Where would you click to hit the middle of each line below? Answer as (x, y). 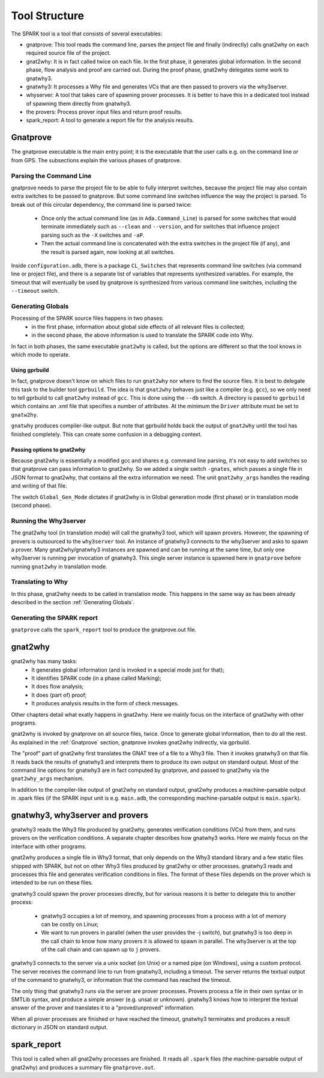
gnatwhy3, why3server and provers (79, 815)
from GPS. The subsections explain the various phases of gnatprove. (96, 160)
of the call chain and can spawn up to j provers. (101, 949)
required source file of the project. (68, 53)
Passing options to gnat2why (48, 449)
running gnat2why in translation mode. (59, 566)
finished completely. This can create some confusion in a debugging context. (106, 434)
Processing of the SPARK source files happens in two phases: (88, 318)
